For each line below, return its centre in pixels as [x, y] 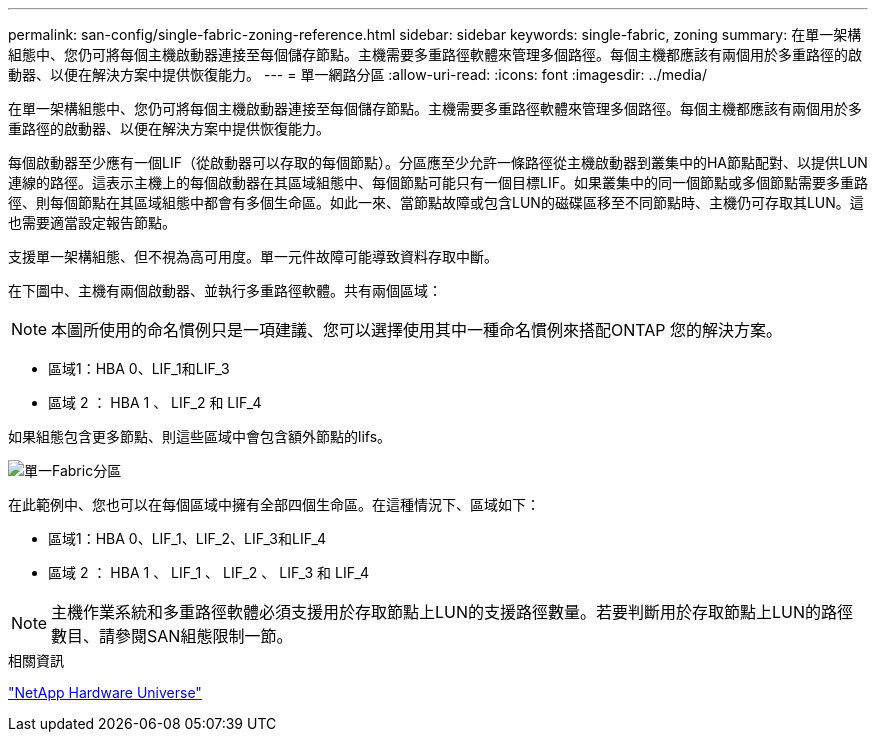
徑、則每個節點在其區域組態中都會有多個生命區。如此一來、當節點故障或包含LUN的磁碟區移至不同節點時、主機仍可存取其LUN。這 [436, 202]
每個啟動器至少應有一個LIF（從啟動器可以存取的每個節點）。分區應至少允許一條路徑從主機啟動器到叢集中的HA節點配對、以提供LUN [438, 162]
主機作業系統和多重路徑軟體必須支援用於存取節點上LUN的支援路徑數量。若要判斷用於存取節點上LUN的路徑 [452, 612]
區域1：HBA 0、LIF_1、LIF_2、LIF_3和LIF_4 [187, 538]
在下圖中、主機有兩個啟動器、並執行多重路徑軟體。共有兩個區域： [225, 290]
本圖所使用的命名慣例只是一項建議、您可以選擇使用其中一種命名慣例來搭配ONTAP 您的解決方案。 [417, 330]
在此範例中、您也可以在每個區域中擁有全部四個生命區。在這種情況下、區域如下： [274, 504]
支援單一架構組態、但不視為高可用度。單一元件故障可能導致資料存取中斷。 [253, 256]
